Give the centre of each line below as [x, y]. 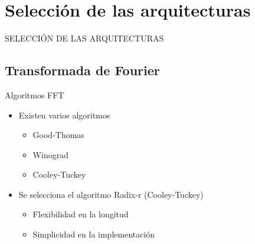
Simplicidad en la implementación [94, 234]
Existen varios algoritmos [64, 115]
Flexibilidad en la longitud [81, 214]
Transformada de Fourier [82, 70]
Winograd [50, 154]
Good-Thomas [58, 135]
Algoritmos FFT [35, 94]
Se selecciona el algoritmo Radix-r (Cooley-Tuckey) [111, 194]
